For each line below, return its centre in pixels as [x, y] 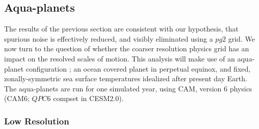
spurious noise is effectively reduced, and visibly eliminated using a [109, 38]
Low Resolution [37, 121]
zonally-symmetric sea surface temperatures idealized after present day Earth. [126, 78]
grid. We [241, 38]
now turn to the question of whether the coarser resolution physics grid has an [127, 49]
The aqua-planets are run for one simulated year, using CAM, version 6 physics [128, 88]
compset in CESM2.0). [88, 98]
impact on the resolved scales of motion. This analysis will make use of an [120, 58]
